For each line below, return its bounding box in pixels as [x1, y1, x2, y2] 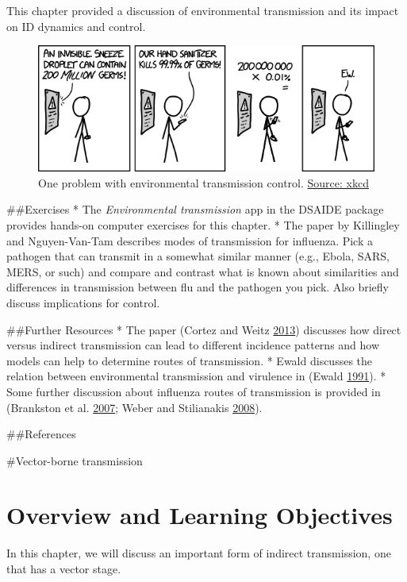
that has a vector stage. [6, 561, 121, 576]
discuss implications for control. [6, 294, 160, 310]
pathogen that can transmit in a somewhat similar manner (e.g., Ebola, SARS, [6, 248, 390, 264]
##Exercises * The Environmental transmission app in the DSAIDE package [6, 201, 384, 218]
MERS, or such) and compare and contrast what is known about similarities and [6, 263, 399, 279]
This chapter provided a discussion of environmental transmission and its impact [6, 2, 399, 18]
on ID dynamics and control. [6, 17, 146, 34]
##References [6, 426, 76, 442]
